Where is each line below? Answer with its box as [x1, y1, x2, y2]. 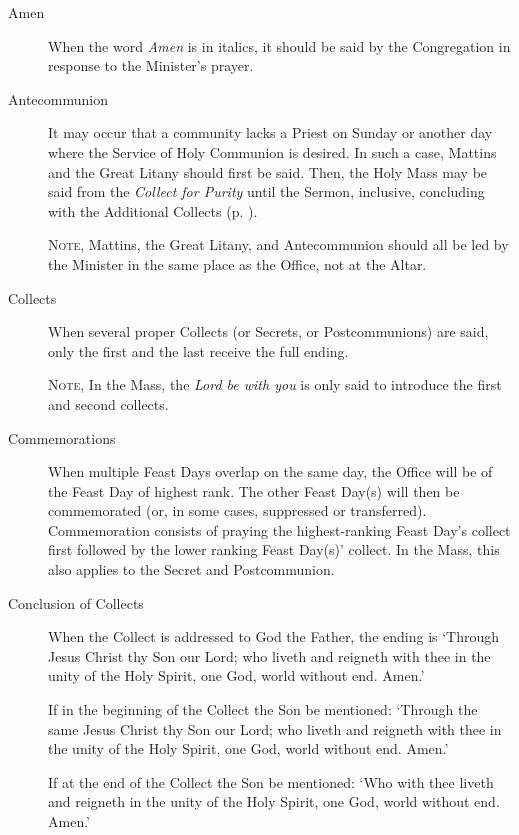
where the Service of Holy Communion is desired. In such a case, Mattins [48, 141, 497, 162]
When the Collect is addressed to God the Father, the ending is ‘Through [48, 626, 500, 647]
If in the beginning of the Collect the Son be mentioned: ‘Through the [48, 699, 478, 720]
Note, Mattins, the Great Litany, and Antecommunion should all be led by [48, 234, 509, 255]
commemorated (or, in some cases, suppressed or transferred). [48, 500, 427, 521]
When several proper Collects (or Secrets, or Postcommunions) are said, [48, 321, 489, 342]
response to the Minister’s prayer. [48, 55, 254, 76]
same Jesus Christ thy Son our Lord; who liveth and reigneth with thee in [48, 718, 502, 739]
